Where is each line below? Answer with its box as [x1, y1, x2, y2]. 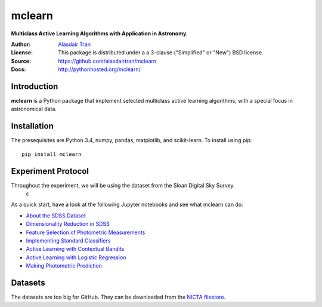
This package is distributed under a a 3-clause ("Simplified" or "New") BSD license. [58, 49, 264, 56]
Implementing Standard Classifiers [26, 237, 111, 244]
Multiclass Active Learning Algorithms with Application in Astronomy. [11, 30, 188, 37]
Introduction [11, 81, 58, 91]
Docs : [11, 66, 26, 73]
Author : [11, 41, 31, 48]
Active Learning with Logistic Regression [26, 254, 126, 261]
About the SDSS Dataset [26, 212, 86, 219]
